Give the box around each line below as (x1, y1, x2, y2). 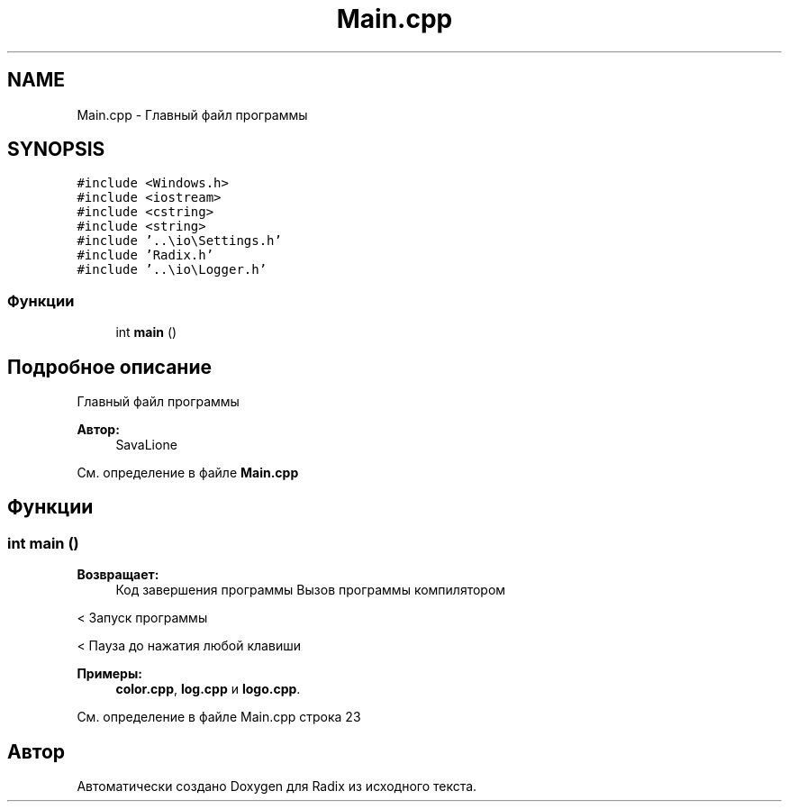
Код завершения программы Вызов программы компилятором (115, 582, 506, 598)
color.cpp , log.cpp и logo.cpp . (115, 681, 301, 697)
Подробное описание (7, 355, 212, 378)
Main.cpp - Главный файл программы (77, 106, 308, 123)
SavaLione (115, 437, 177, 453)
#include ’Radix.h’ (77, 248, 214, 263)
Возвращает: (77, 567, 159, 583)
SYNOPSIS (7, 138, 105, 161)
